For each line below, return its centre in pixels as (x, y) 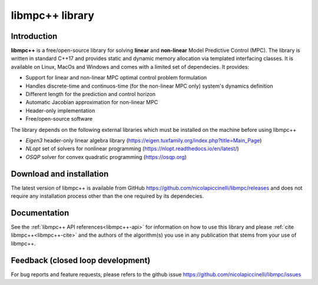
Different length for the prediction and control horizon (91, 94)
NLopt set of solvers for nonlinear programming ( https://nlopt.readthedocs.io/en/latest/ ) (132, 149)
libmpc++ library (52, 15)
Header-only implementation (60, 110)
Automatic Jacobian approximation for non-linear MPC (92, 102)
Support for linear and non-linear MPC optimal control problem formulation (116, 78)
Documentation (40, 213)
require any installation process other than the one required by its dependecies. (107, 196)
